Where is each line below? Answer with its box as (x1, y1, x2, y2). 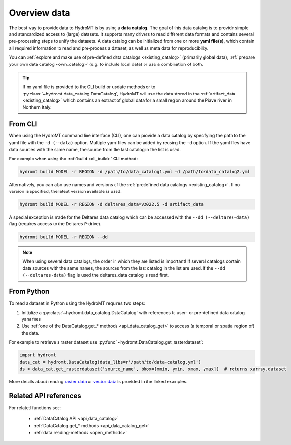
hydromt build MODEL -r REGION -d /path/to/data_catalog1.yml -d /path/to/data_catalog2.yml (19, 169, 250, 174)
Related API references (9, 391, 81, 400)
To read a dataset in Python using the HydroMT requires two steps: (9, 300, 145, 306)
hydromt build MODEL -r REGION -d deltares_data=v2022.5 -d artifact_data (19, 201, 204, 207)
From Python (9, 287, 50, 296)
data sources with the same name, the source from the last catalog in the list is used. (9, 147, 181, 153)
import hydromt (19, 352, 56, 358)
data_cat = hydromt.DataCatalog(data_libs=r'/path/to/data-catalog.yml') (19, 359, 201, 365)
